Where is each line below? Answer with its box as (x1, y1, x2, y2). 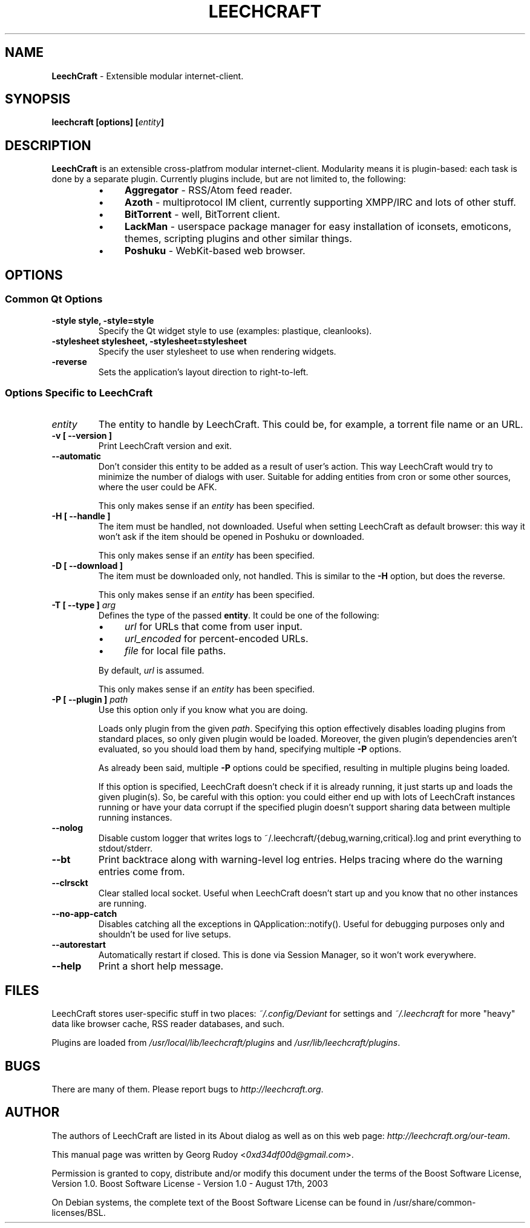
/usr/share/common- (393, 1197, 476, 1207)
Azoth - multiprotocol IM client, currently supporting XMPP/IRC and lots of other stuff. (125, 196, 516, 209)
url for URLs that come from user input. (125, 620, 303, 633)
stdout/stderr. (98, 843, 152, 854)
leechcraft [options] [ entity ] (51, 117, 165, 128)
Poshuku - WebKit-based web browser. (125, 245, 306, 257)
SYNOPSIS (5, 91, 71, 107)
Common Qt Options (5, 293, 103, 306)
